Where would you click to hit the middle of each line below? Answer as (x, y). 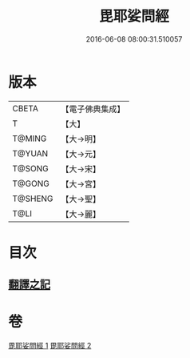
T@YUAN (30, 153)
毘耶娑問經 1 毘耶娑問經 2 (50, 346)
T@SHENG (33, 199)
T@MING (30, 139)
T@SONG (31, 168)
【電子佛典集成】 (93, 109)
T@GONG (31, 183)
